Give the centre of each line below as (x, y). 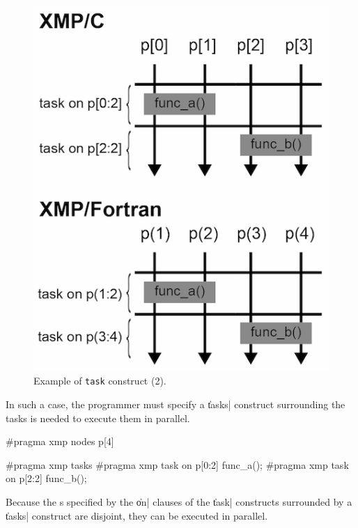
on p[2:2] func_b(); (46, 478)
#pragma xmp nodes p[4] (60, 441)
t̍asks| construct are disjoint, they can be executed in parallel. (137, 515)
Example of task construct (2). (100, 381)
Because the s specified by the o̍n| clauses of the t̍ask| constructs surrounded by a (179, 502)
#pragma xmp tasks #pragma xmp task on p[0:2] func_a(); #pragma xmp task (177, 464)
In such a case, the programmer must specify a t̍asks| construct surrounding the (176, 404)
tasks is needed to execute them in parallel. (98, 418)
